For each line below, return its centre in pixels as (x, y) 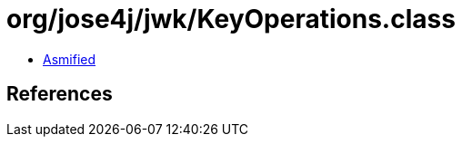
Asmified (70, 59)
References (60, 94)
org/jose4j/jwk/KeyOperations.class (231, 19)
